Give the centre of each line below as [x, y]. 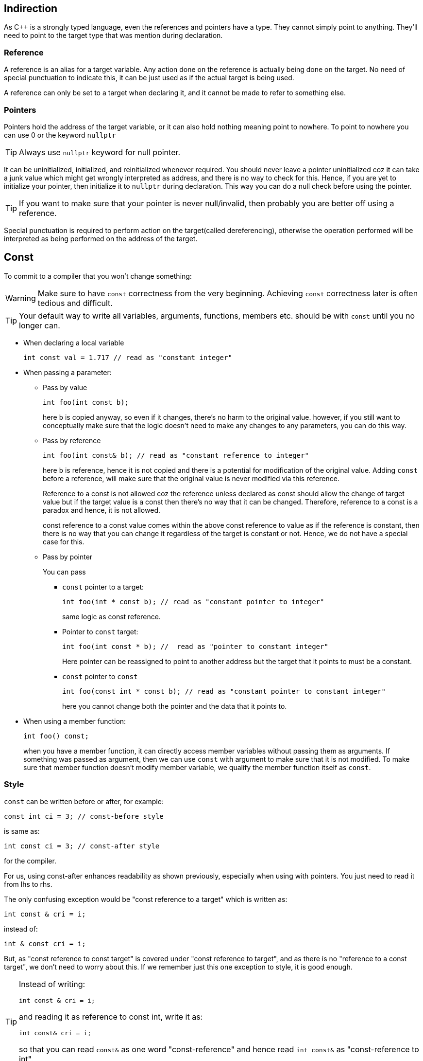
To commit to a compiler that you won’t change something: [98, 276]
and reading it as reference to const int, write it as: [111, 1016]
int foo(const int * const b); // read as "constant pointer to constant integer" [224, 691]
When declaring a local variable [74, 342]
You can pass [64, 572]
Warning [21, 298]
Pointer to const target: [100, 631]
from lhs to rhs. [28, 884]
